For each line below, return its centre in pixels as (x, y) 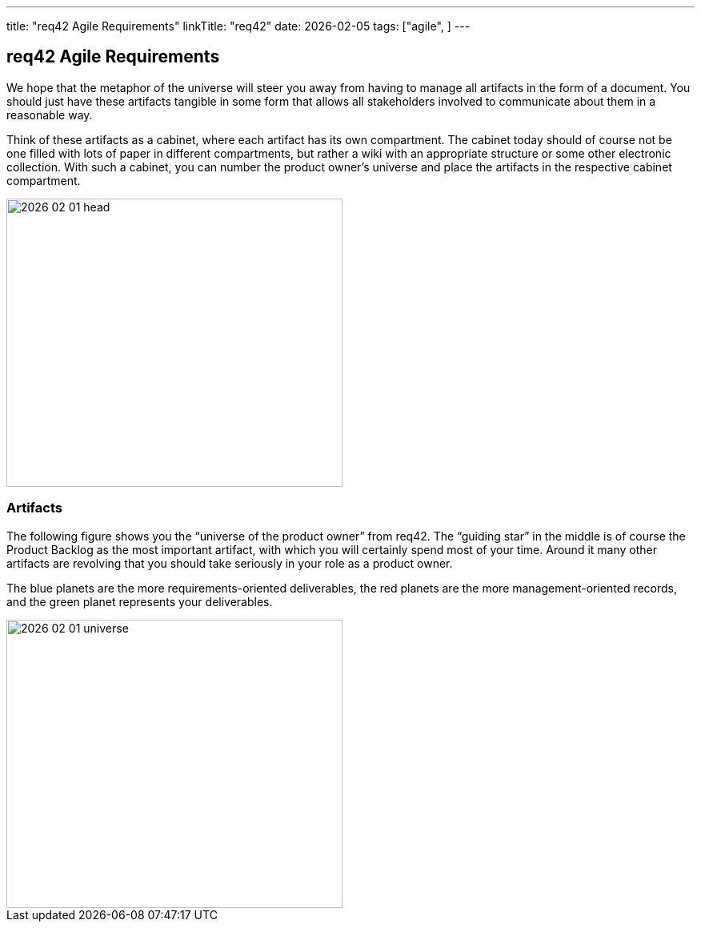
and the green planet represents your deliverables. (140, 601)
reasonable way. (50, 114)
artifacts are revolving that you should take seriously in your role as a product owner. (230, 563)
